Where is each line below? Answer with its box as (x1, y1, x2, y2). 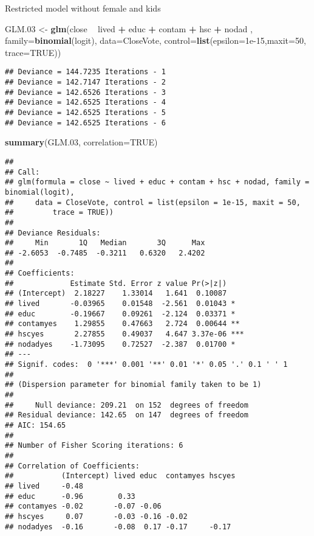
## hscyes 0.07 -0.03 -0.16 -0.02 (5, 512, 188, 521)
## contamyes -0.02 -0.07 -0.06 (5, 502, 162, 511)
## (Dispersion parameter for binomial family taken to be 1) (5, 380, 262, 389)
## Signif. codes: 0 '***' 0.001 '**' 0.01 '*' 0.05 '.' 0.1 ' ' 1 (5, 360, 288, 369)
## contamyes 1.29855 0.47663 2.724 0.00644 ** (5, 319, 240, 329)
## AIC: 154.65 (5, 420, 66, 430)
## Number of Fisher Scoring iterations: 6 (5, 441, 183, 450)
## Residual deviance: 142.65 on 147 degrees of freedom (5, 411, 248, 420)
